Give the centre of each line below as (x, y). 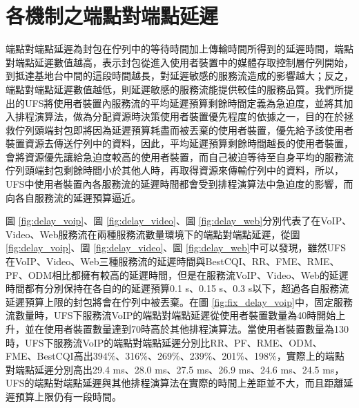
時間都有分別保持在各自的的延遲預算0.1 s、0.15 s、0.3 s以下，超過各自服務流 (177, 288)
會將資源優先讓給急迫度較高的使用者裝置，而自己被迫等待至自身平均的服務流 (179, 156)
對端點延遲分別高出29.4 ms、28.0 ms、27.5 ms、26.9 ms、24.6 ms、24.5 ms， (175, 369)
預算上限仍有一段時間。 (68, 396)
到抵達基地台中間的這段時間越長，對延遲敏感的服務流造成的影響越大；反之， (179, 76)
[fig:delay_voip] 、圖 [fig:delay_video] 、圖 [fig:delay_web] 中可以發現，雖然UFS (176, 247)
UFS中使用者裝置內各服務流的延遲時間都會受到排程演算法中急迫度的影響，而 (179, 184)
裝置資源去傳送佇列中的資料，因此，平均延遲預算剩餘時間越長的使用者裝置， (179, 143)
